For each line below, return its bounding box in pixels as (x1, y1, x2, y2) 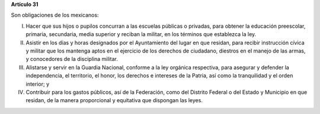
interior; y (25, 80, 50, 87)
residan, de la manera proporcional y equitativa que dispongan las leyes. (25, 97, 203, 104)
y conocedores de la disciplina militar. (25, 56, 118, 63)
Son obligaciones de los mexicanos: (11, 12, 99, 19)
